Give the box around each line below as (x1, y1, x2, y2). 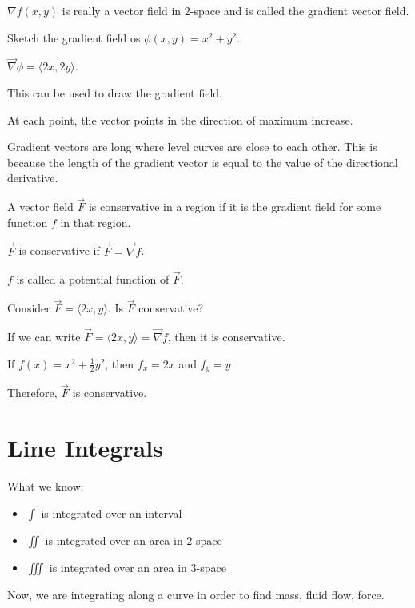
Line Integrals (7, 431, 163, 464)
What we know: (7, 478, 84, 495)
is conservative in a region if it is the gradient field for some (88, 198, 381, 215)
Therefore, (7, 384, 58, 401)
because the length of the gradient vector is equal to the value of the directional (7, 153, 398, 170)
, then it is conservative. (167, 328, 285, 345)
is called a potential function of (16, 271, 170, 288)
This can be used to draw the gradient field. (7, 85, 222, 101)
